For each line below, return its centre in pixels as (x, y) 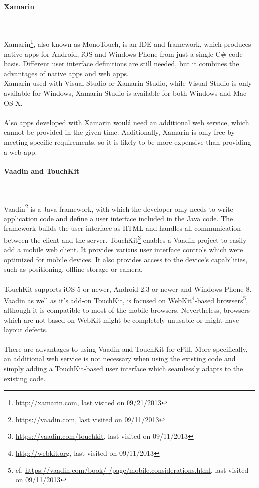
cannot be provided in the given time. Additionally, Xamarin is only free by (120, 132)
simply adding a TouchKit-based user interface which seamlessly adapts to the (124, 369)
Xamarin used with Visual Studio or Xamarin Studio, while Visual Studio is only (128, 83)
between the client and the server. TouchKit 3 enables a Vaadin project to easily (125, 239)
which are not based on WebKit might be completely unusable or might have (122, 320)
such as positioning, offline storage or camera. (73, 269)
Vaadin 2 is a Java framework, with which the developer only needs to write (119, 208)
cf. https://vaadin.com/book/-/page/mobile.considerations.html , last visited (132, 469)
